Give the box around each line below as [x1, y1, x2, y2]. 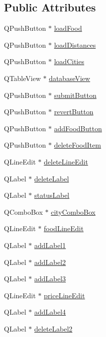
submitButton [54, 89, 97, 100]
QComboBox [4, 206, 43, 217]
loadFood [54, 23, 82, 33]
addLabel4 [34, 307, 66, 317]
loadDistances [54, 39, 96, 50]
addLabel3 [34, 273, 66, 284]
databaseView [49, 73, 90, 83]
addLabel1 [34, 240, 66, 250]
